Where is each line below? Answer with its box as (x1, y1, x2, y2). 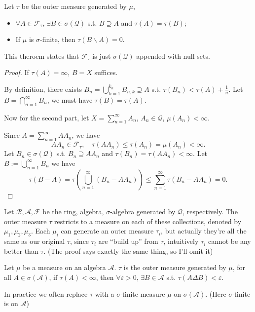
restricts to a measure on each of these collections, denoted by (54, 216, 242, 226)
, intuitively (163, 236, 199, 246)
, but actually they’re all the (161, 226, 247, 236)
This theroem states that (4, 50, 79, 61)
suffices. (94, 67, 118, 78)
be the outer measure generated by (21, 1, 127, 11)
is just (92, 50, 111, 61)
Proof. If (4, 67, 29, 78)
